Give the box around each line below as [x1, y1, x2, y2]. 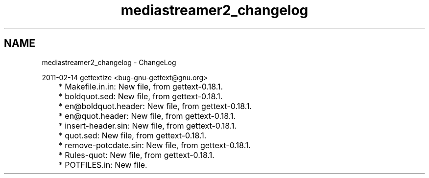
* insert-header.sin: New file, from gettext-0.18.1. [58, 120, 237, 131]
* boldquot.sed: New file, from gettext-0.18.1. [58, 91, 223, 101]
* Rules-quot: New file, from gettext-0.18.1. [58, 150, 214, 160]
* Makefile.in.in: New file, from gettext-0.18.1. [58, 81, 223, 91]
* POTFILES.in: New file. [58, 159, 147, 170]
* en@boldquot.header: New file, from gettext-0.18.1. [58, 101, 252, 111]
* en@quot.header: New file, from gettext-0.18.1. [58, 111, 236, 121]
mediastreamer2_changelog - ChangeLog [42, 58, 176, 67]
